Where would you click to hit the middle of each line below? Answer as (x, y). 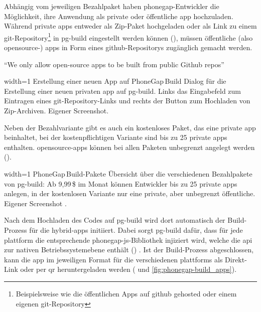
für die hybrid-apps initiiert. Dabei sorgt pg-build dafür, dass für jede (136, 229)
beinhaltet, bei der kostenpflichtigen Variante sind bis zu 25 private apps (116, 137)
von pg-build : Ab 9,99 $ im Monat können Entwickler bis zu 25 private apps (121, 183)
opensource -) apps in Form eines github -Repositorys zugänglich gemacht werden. (128, 47)
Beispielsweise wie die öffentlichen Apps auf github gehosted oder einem (126, 293)
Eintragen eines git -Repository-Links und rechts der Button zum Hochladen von (127, 101)
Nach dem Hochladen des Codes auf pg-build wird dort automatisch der (115, 220)
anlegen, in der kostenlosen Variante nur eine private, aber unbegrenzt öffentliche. (130, 193)
